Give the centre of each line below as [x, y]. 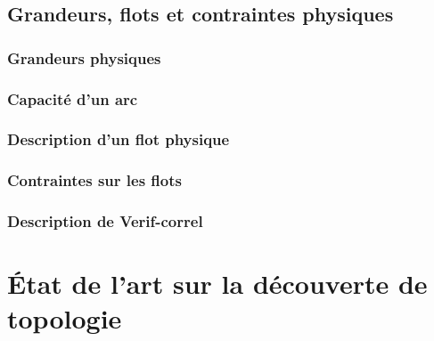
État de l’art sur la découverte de [217, 284]
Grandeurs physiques [84, 57]
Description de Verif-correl [105, 221]
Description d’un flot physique [119, 139]
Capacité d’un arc [73, 98]
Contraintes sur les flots [94, 180]
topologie [65, 318]
